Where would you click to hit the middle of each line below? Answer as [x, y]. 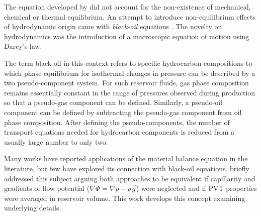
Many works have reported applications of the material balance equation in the [126, 158]
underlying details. [33, 208]
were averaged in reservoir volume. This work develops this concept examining [125, 198]
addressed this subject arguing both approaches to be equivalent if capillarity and [130, 178]
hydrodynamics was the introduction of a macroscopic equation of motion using [127, 36]
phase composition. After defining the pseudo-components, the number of [117, 122]
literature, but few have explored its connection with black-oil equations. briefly [127, 168]
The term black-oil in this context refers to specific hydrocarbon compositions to [128, 63]
